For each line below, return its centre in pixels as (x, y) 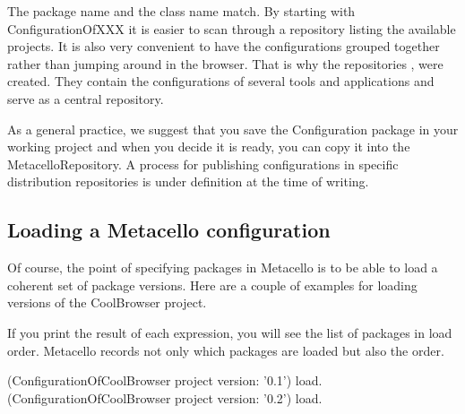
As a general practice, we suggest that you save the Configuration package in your (233, 129)
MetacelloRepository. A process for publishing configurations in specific (203, 164)
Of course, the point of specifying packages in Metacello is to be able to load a (223, 267)
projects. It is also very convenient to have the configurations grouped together (224, 46)
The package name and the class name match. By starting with (181, 11)
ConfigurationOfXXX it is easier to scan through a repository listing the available (232, 28)
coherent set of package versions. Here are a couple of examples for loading (212, 285)
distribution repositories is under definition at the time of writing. (188, 181)
